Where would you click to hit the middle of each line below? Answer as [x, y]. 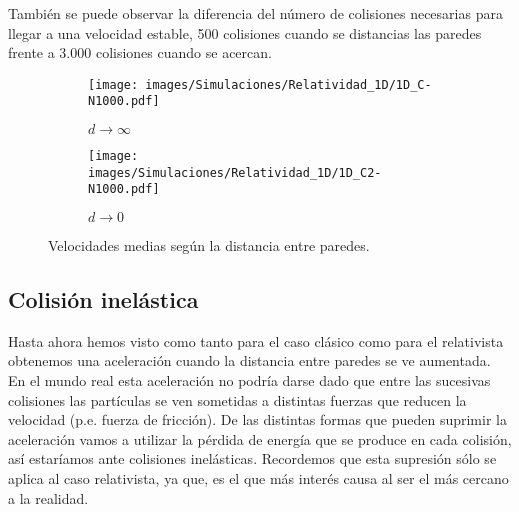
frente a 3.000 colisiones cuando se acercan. [140, 52]
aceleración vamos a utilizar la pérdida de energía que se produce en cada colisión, [260, 438]
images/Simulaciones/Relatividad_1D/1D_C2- [235, 172]
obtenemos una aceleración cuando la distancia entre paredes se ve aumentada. [249, 360]
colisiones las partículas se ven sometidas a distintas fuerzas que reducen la [237, 399]
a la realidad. [48, 497]
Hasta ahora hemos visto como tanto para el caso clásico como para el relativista [256, 340]
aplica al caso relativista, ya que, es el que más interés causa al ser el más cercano [258, 478]
